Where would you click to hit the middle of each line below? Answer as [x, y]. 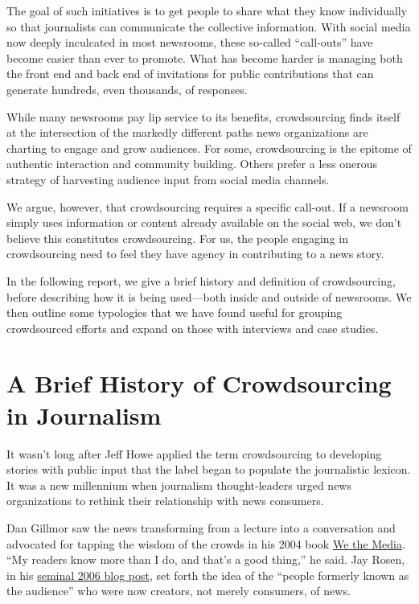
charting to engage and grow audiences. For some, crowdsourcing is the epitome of [209, 148]
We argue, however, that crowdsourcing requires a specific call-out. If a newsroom [207, 206]
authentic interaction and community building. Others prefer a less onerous [192, 164]
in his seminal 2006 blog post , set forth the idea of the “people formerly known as [208, 575]
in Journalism [84, 415]
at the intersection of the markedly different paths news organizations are [187, 132]
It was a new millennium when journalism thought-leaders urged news [179, 485]
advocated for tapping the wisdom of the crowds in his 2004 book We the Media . [206, 543]
